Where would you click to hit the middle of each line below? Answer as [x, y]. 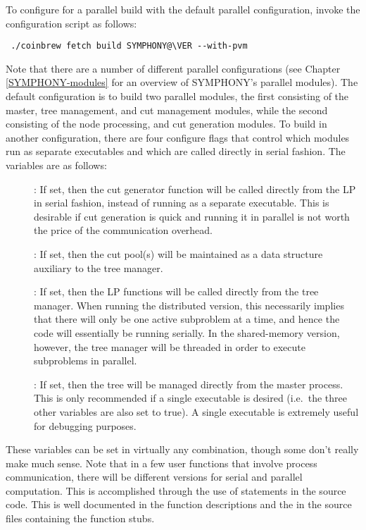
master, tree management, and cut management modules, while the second [167, 110]
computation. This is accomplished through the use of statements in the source [176, 490]
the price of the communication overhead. [124, 230]
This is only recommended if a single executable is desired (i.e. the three [190, 398]
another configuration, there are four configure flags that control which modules [178, 137]
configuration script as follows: [71, 23]
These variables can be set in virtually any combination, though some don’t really [182, 449]
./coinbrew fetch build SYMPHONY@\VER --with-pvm [129, 46]
